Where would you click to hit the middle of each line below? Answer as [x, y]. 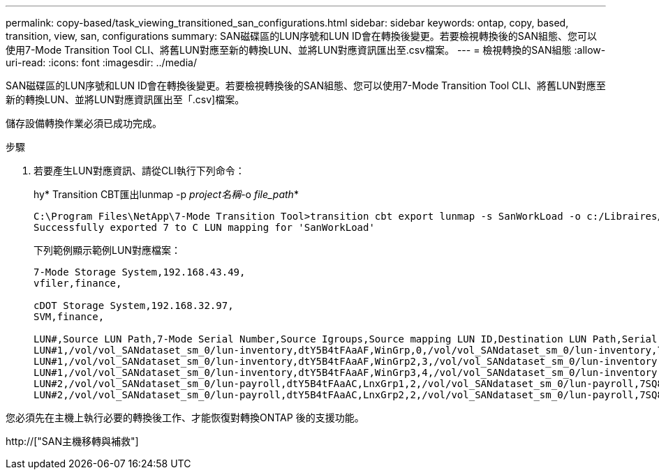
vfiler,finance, [78, 283]
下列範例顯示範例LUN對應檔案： [107, 250]
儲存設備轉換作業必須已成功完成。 [84, 123]
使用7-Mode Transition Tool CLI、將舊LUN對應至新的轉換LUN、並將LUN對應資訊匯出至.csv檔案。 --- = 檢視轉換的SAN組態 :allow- [306, 50]
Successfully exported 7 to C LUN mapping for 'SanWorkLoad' [204, 227]
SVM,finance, [69, 317]
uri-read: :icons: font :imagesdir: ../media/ [101, 62]
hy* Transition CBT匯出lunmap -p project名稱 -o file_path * [166, 194]
